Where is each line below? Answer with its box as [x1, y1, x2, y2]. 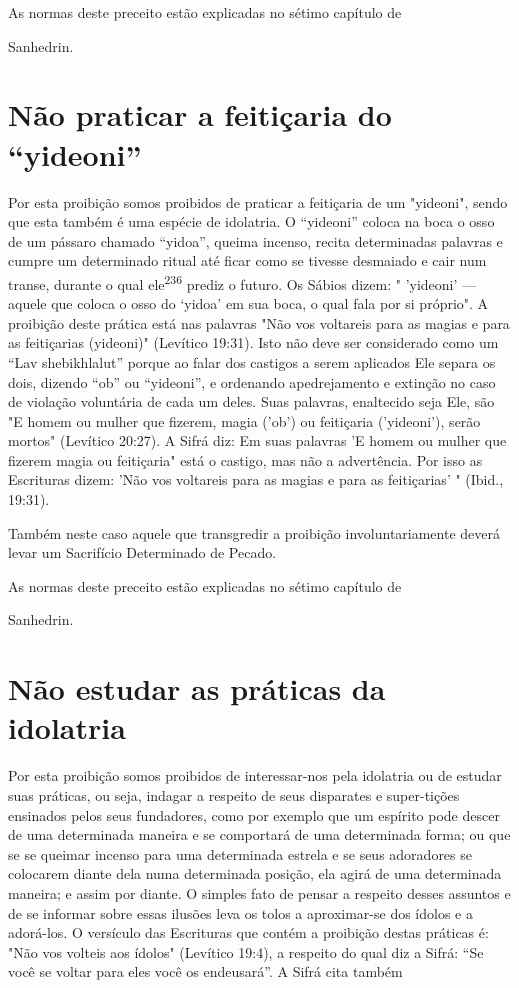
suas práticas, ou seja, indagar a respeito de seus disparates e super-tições [8, 784, 460, 805]
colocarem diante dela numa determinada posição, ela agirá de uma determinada [8, 863, 502, 884]
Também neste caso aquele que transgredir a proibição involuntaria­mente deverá [8, 522, 500, 543]
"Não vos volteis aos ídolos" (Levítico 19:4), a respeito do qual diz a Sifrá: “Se [8, 941, 484, 962]
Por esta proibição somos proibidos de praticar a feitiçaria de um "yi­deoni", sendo [8, 191, 508, 212]
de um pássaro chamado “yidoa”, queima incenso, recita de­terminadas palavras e [8, 230, 503, 251]
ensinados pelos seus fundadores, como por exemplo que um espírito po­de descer [8, 804, 500, 825]
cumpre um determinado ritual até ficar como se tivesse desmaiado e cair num [8, 250, 487, 271]
